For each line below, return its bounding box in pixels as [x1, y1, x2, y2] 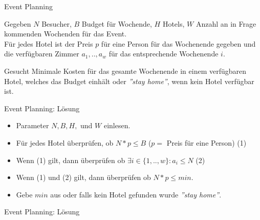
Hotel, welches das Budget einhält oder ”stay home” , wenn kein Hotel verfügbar [4, 75, 254, 86]
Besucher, [41, 18, 72, 29]
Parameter [16, 120, 49, 131]
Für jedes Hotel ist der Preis [4, 38, 93, 49]
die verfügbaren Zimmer [4, 48, 79, 59]
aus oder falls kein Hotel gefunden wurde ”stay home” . [50, 189, 222, 199]
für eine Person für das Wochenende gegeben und [101, 38, 256, 49]
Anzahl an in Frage [196, 18, 256, 29]
